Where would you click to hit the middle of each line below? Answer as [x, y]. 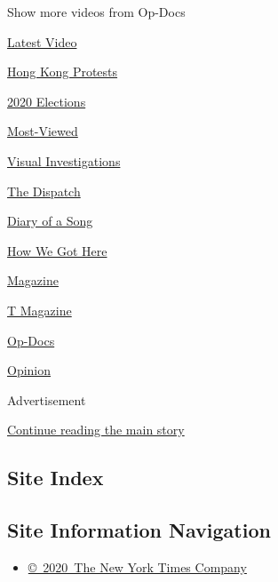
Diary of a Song [50, 221]
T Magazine [40, 310]
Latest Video [42, 41]
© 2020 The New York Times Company [137, 566]
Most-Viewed [43, 131]
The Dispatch [44, 191]
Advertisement [47, 399]
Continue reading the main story [96, 430]
